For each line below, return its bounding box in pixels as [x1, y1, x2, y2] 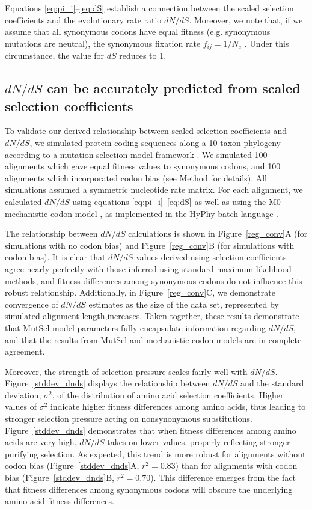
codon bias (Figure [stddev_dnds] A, [5, 459, 139, 472]
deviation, [5, 388, 41, 401]
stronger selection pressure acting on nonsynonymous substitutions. [5, 412, 252, 425]
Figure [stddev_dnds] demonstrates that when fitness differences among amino [5, 424, 296, 436]
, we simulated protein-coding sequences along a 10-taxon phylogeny [29, 136, 281, 149]
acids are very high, [5, 436, 77, 448]
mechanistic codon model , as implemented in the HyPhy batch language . [5, 207, 278, 219]
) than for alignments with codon [175, 459, 298, 472]
